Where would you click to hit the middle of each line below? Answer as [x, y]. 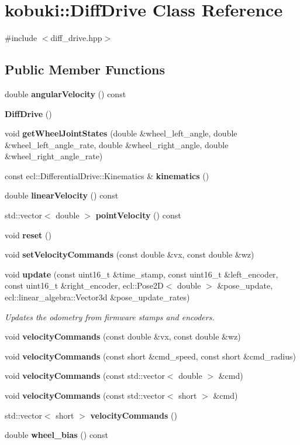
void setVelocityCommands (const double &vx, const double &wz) [130, 254]
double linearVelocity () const [62, 195]
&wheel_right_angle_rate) [54, 156]
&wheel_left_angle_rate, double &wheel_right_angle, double [117, 144]
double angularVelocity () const [65, 93]
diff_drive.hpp [76, 38]
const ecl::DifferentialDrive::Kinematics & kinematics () [107, 175]
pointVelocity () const [138, 215]
